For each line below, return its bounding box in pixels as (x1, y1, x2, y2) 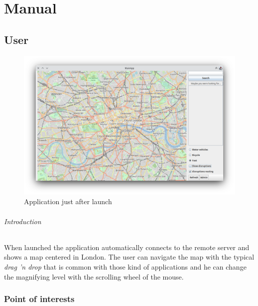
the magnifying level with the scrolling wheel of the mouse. (4, 271, 184, 282)
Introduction (4, 216, 41, 226)
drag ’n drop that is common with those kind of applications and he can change (4, 262, 247, 272)
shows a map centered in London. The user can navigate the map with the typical (4, 252, 255, 262)
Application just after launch (24, 196, 112, 207)
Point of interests (4, 293, 75, 305)
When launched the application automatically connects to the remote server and (4, 242, 250, 252)
